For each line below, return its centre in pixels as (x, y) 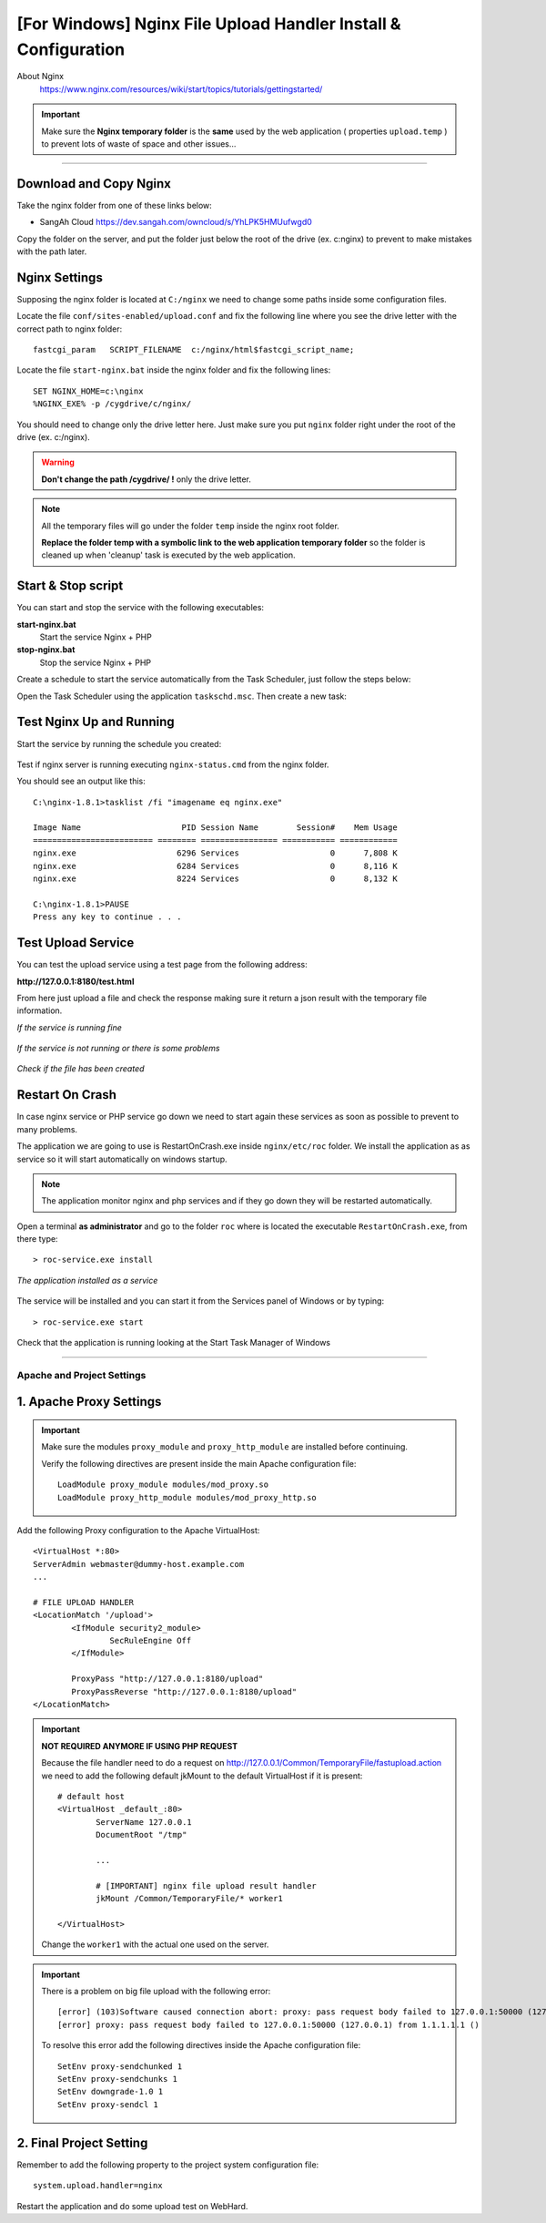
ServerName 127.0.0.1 (144, 1822)
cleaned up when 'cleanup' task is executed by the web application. (168, 555)
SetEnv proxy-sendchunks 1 (117, 2079)
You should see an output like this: (81, 781)
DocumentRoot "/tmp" (142, 1835)
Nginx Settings (60, 277)
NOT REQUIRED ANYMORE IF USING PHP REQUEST (140, 1746)
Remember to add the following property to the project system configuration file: (168, 2165)
